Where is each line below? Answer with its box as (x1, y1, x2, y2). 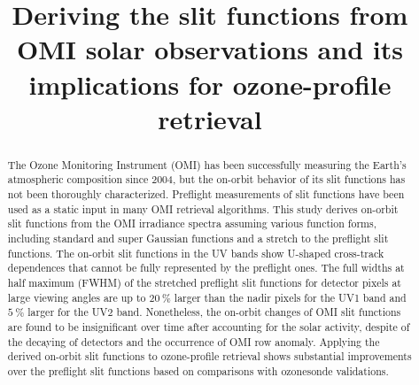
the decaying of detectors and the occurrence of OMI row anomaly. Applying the (7, 334, 380, 349)
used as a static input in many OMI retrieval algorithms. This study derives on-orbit (7, 201, 399, 216)
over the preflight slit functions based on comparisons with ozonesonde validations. (7, 363, 389, 378)
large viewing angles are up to (7, 289, 146, 304)
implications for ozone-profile (28, 65, 392, 102)
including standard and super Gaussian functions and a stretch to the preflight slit (7, 231, 389, 246)
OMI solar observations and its (17, 31, 403, 67)
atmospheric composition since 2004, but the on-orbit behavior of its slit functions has (7, 172, 406, 187)
